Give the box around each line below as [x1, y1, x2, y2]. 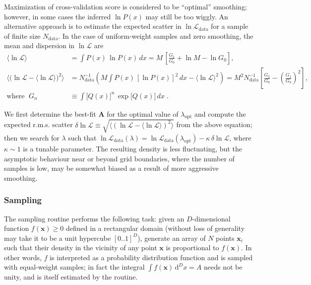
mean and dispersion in [4, 40, 75, 51]
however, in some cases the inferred [4, 11, 111, 21]
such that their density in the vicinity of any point [4, 242, 157, 253]
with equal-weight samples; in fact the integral [4, 262, 145, 272]
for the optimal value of [107, 108, 179, 119]
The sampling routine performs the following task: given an [4, 213, 185, 223]
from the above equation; [176, 119, 252, 130]
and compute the [194, 108, 246, 119]
